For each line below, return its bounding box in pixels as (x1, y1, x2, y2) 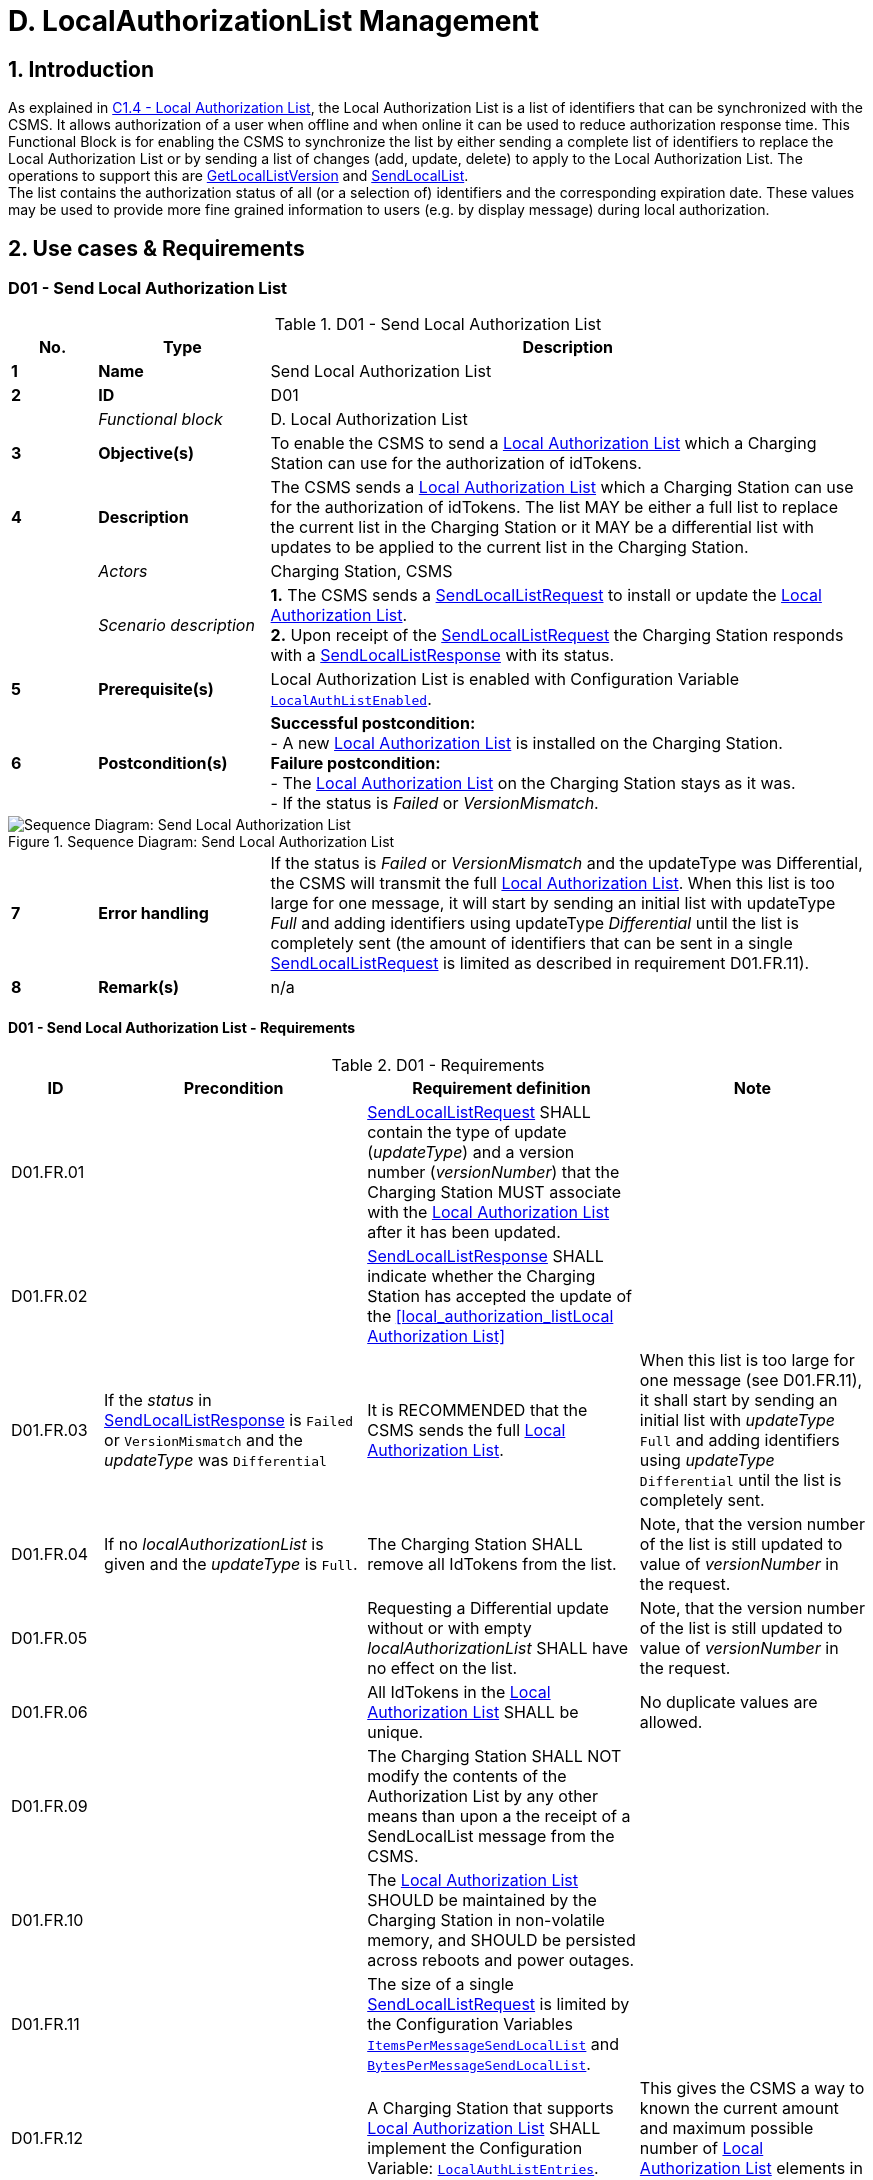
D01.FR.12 (11, 2127, 83, 2148)
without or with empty (367, 1617, 532, 1638)
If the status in (104, 1389, 212, 1410)
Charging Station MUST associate (367, 1181, 622, 1202)
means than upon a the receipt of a (367, 1805, 631, 1826)
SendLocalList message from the (367, 1825, 615, 1846)
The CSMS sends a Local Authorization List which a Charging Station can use (270, 477, 854, 498)
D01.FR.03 (11, 1419, 88, 1440)
